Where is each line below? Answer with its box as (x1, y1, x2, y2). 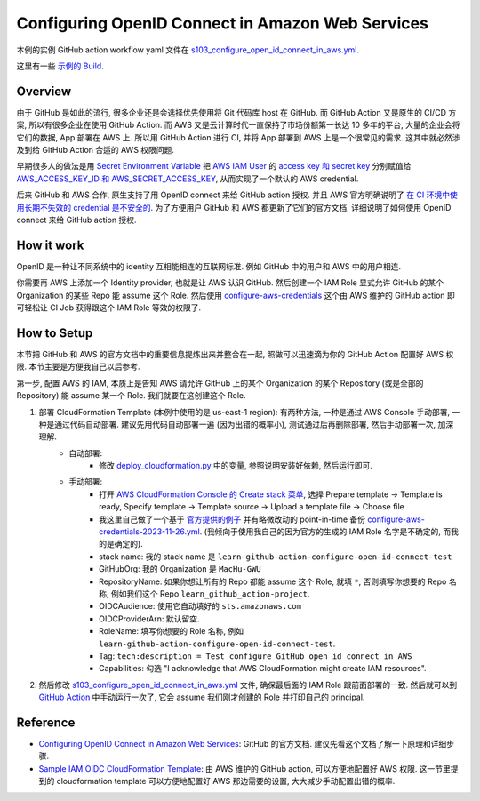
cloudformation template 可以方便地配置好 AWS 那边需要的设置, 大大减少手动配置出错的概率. (56, 776, 396, 787)
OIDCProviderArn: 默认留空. (99, 613, 200, 624)
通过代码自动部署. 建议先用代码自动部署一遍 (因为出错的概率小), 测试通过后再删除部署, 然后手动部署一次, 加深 (53, 419, 454, 429)
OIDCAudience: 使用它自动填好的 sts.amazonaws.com (99, 601, 302, 612)
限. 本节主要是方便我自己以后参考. (16, 361, 141, 372)
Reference (16, 715, 76, 730)
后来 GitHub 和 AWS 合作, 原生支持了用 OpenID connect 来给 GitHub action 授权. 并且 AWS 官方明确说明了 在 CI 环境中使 (16, 189, 458, 200)
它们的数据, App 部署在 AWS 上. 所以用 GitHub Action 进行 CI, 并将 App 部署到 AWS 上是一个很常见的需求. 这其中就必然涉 (16, 132, 461, 142)
